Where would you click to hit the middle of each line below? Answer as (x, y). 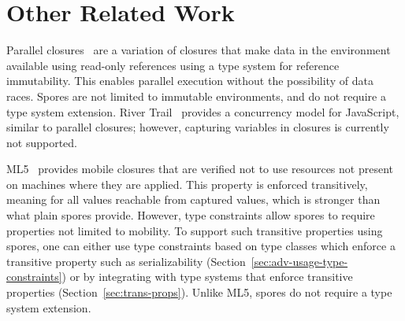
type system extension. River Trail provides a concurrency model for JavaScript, (203, 111)
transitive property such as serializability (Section (126, 261)
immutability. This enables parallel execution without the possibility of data (190, 81)
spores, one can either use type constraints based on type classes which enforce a (201, 246)
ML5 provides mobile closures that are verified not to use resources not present (200, 169)
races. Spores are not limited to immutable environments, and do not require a (196, 96)
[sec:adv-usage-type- (299, 261)
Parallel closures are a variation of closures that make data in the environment (199, 50)
